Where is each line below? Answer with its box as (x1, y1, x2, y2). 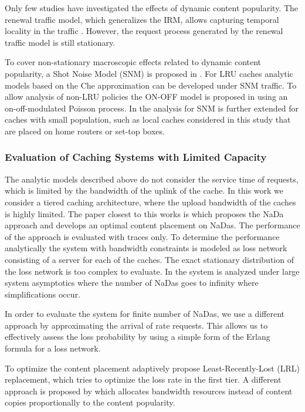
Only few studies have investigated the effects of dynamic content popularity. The (5, 2, 299, 13)
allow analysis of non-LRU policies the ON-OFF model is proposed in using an (5, 90, 288, 103)
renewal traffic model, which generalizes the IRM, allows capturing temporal (5, 13, 279, 25)
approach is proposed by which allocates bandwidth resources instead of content (5, 384, 293, 397)
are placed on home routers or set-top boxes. (5, 124, 165, 137)
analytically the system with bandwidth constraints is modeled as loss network (5, 242, 287, 254)
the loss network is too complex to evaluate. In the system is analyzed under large (5, 265, 300, 277)
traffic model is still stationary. (5, 36, 116, 48)
